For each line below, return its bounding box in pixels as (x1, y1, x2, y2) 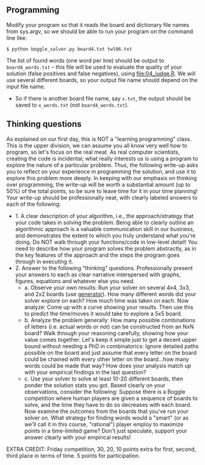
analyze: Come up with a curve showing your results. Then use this (24, 303, 193, 311)
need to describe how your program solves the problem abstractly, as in (15, 244, 196, 252)
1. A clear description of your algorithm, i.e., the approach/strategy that (15, 212, 194, 219)
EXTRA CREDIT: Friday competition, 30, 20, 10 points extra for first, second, (6, 445, 196, 453)
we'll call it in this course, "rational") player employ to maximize (24, 420, 184, 428)
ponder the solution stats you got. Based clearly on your (24, 381, 166, 388)
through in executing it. (15, 257, 74, 265)
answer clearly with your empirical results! (24, 433, 131, 440)
